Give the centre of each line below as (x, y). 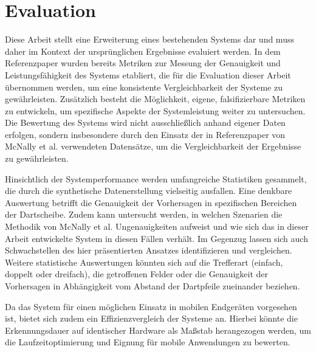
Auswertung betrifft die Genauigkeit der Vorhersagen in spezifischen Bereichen (151, 202)
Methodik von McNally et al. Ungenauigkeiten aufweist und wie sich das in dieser (157, 226)
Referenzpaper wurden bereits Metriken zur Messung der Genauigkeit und (143, 63)
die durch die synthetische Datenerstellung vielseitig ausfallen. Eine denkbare (149, 191)
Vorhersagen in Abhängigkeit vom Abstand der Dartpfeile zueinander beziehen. (153, 286)
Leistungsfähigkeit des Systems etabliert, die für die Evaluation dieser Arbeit (148, 74)
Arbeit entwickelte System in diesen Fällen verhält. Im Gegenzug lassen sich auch (156, 238)
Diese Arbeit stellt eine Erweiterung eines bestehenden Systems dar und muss (149, 39)
